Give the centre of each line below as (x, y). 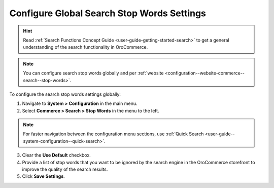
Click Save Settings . (44, 176)
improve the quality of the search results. (65, 169)
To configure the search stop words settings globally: (65, 94)
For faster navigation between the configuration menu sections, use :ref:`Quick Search (113, 134)
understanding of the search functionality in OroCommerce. (85, 47)
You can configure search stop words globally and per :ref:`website (94, 73)
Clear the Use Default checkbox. (56, 155)
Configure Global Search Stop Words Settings (108, 13)
